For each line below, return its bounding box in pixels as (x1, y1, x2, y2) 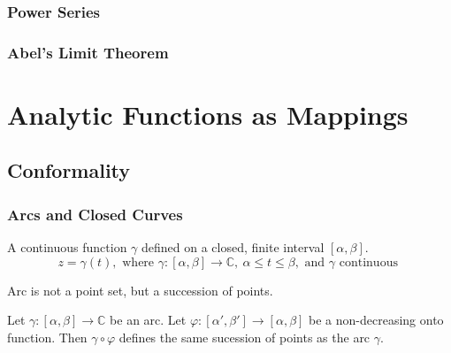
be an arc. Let (110, 311, 187, 329)
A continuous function (7, 238, 127, 257)
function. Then (7, 327, 88, 346)
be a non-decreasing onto (309, 311, 444, 329)
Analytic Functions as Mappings (7, 96, 409, 132)
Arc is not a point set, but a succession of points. (7, 280, 273, 299)
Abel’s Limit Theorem (7, 41, 169, 63)
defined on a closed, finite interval (141, 238, 325, 257)
